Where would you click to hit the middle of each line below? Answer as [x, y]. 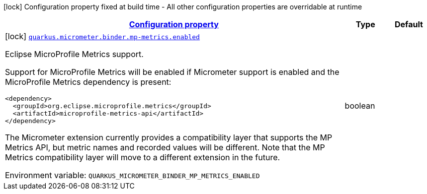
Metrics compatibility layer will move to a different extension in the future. [143, 157]
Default [409, 24]
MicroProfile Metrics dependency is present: [88, 82]
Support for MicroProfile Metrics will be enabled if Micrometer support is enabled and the [172, 72]
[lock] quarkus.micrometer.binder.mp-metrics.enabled [102, 36]
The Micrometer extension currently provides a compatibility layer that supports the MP [169, 137]
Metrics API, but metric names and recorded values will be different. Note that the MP [165, 147]
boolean [360, 106]
